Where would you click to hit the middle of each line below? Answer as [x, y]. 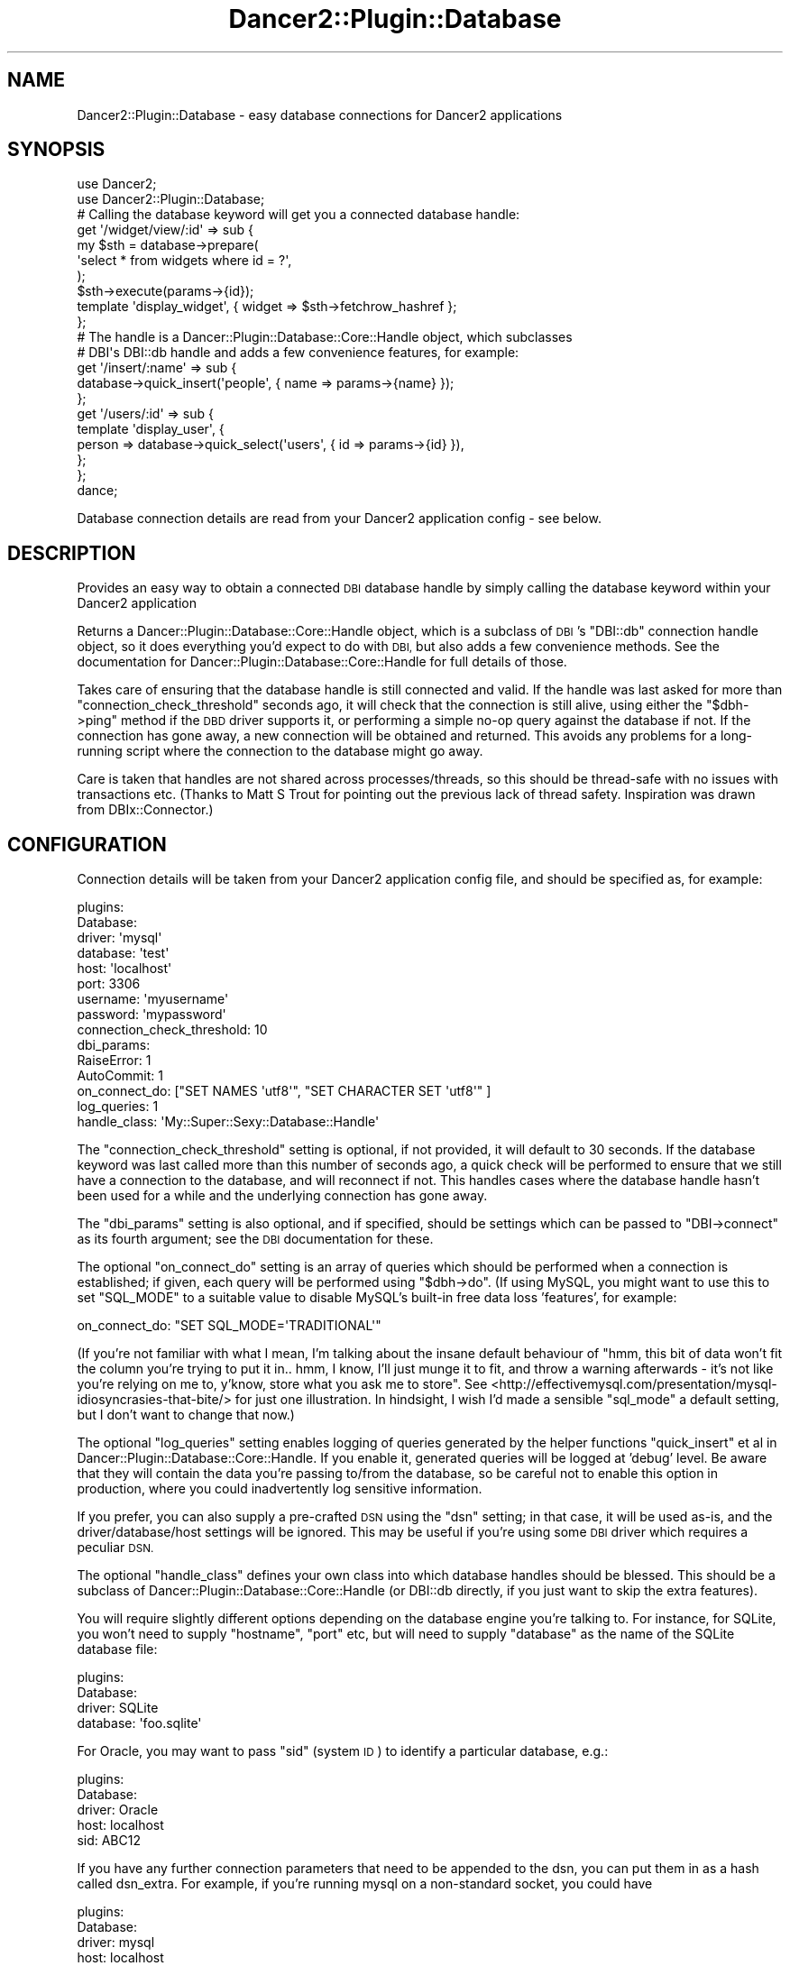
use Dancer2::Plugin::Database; [171, 199]
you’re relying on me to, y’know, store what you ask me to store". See [282, 1384]
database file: [117, 1649]
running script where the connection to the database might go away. [280, 751]
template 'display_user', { [151, 429]
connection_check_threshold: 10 [172, 1030]
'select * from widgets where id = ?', [184, 261]
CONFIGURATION [87, 844]
